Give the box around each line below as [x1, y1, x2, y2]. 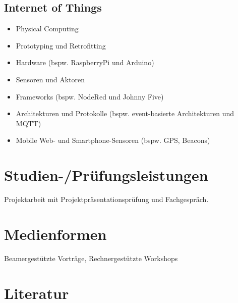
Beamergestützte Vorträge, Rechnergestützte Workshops [4, 252, 178, 263]
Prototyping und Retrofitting [16, 40, 106, 50]
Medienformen [4, 223, 107, 244]
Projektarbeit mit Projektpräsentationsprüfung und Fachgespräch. [4, 194, 209, 205]
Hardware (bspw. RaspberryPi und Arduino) [16, 57, 154, 68]
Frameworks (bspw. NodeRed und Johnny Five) [16, 91, 164, 102]
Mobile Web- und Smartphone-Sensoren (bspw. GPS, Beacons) [16, 135, 210, 145]
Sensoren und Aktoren [16, 74, 85, 84]
